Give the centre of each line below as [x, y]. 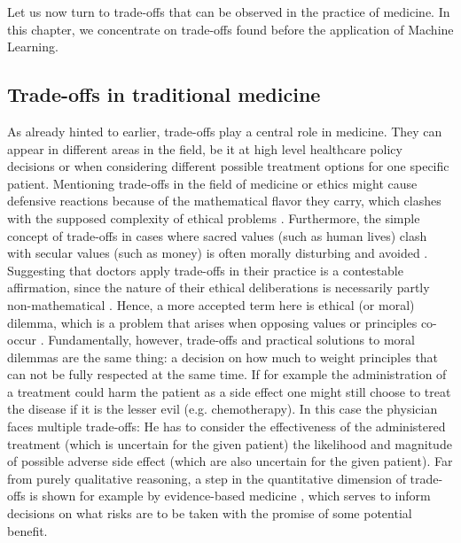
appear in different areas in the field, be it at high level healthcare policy [205, 148]
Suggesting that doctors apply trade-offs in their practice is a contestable [205, 270]
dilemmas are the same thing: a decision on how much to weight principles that [223, 357]
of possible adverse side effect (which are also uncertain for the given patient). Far [230, 461]
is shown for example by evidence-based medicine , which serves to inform [230, 496]
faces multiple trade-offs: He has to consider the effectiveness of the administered [227, 427]
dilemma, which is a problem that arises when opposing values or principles [212, 322]
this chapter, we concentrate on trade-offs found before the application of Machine [230, 29]
